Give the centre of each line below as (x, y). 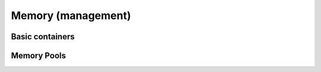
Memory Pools (39, 56)
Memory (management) (71, 15)
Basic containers (43, 37)
